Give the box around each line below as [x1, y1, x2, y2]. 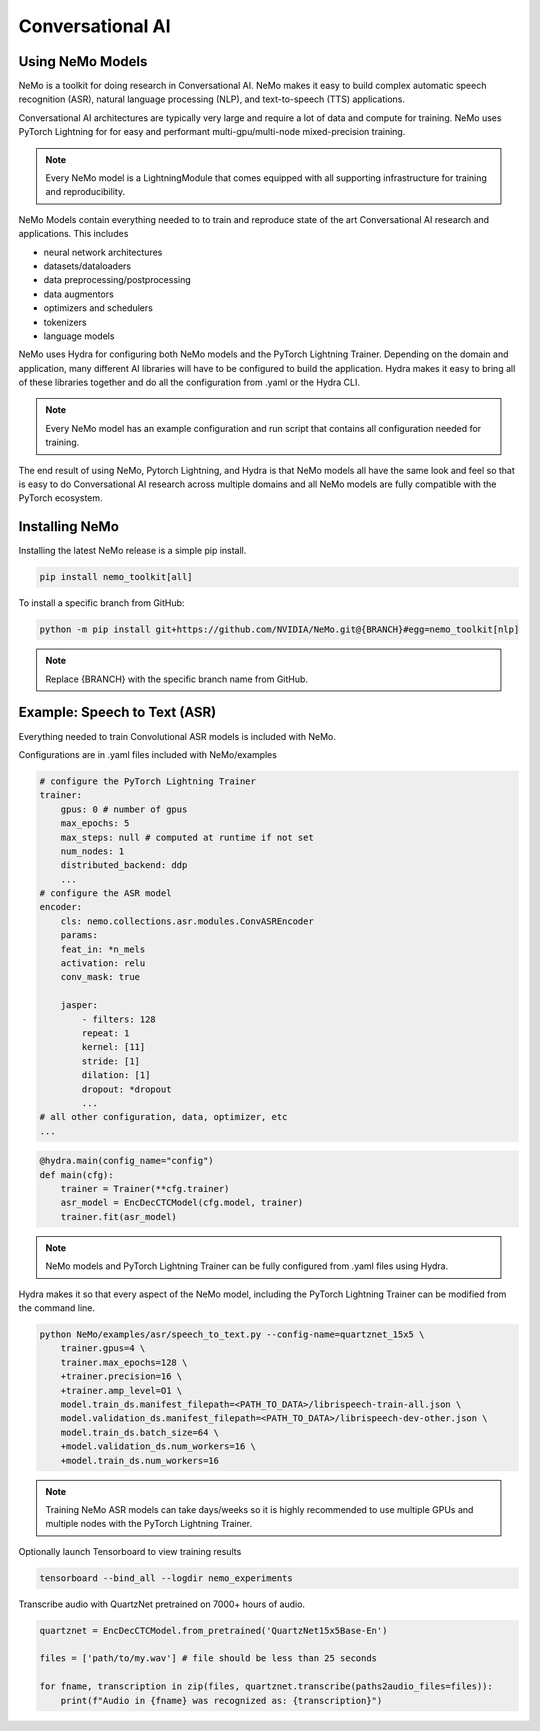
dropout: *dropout [81, 1083, 172, 1095]
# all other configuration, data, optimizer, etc [39, 1111, 288, 1123]
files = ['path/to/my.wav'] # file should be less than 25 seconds [39, 1653, 378, 1664]
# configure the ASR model [39, 888, 172, 899]
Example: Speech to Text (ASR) [18, 704, 217, 721]
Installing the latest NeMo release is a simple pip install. [18, 545, 247, 557]
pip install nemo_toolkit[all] [39, 571, 194, 583]
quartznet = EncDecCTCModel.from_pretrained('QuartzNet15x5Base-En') [39, 1625, 388, 1636]
